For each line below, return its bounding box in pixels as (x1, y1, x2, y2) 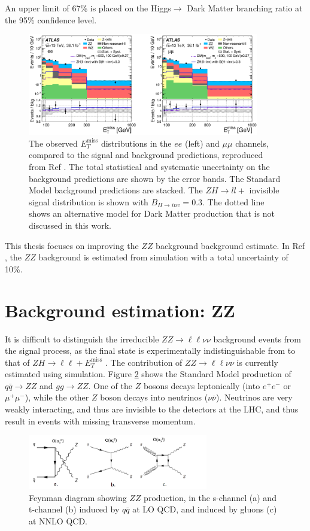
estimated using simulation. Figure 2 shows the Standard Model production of (5, 368, 291, 380)
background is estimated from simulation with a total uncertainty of (38, 251, 288, 263)
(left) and (184, 136, 220, 149)
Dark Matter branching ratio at (187, 2, 303, 14)
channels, (235, 136, 269, 149)
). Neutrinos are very (216, 391, 293, 403)
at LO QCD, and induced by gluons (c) (132, 503, 277, 515)
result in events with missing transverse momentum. (5, 414, 196, 427)
